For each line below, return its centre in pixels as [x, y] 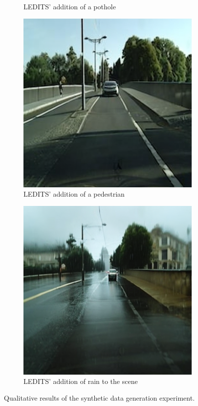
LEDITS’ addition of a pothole [70, 6]
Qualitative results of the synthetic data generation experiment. [99, 397]
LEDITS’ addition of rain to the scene [81, 381]
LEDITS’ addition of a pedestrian [74, 194]
